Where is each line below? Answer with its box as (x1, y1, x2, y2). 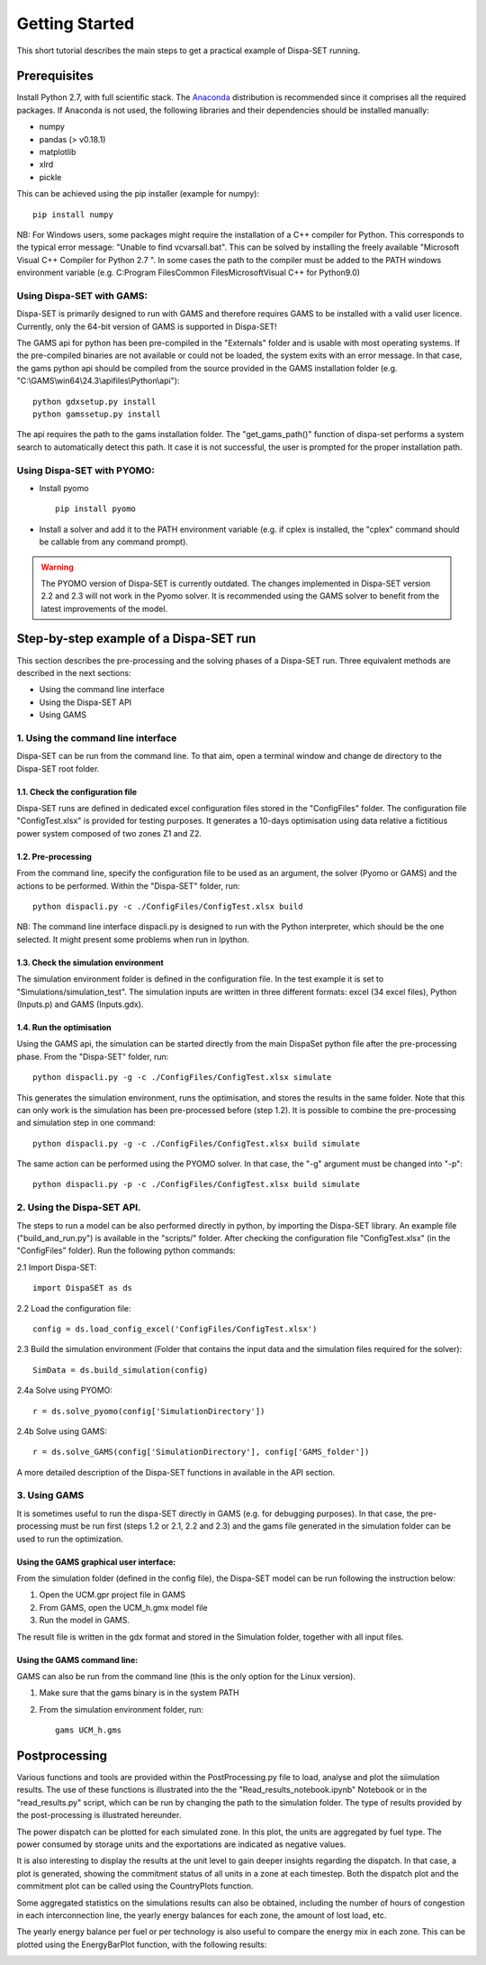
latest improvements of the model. (40, 603, 168, 614)
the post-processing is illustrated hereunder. (16, 1810, 182, 1821)
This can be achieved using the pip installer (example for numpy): (16, 188, 260, 199)
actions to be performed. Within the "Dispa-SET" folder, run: (16, 880, 240, 891)
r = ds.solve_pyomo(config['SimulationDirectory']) (32, 1406, 265, 1416)
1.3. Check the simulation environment (16, 956, 164, 968)
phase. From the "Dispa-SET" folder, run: (16, 1051, 169, 1062)
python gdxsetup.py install (32, 397, 157, 407)
